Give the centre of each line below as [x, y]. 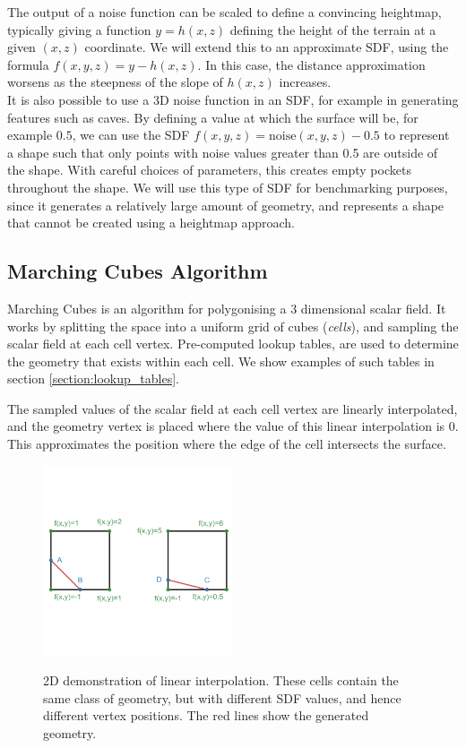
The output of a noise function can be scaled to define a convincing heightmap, [224, 12]
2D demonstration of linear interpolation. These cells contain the [221, 680]
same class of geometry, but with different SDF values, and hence [222, 697]
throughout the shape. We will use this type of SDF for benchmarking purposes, [228, 187]
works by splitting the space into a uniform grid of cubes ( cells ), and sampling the [233, 326]
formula [28, 64]
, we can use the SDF [131, 135]
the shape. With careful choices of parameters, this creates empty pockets [209, 170]
